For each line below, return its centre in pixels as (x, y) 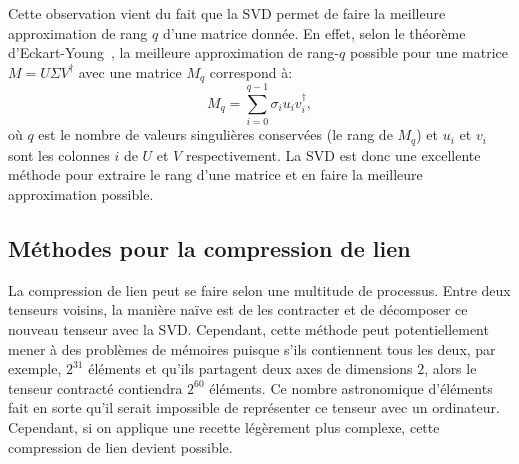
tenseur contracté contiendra (95, 387)
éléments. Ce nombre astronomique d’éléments (351, 387)
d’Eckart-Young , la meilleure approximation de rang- (173, 52)
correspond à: (251, 71)
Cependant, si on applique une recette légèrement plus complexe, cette (224, 426)
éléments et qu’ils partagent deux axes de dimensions (250, 368)
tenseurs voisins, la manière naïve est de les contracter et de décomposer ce (238, 309)
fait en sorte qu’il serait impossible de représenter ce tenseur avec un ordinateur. (254, 407)
